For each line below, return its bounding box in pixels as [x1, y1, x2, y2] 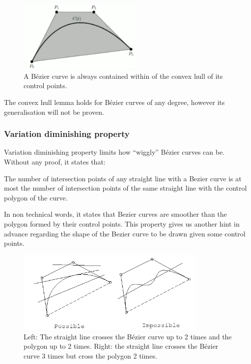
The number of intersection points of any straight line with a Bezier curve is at [4, 173, 242, 183]
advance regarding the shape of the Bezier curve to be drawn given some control [4, 228, 246, 238]
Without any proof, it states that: [4, 157, 106, 167]
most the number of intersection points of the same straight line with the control [4, 183, 247, 193]
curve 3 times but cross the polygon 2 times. [24, 350, 157, 361]
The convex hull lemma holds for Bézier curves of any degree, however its [4, 97, 225, 107]
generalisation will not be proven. [4, 106, 104, 117]
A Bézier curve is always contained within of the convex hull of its [24, 70, 223, 81]
